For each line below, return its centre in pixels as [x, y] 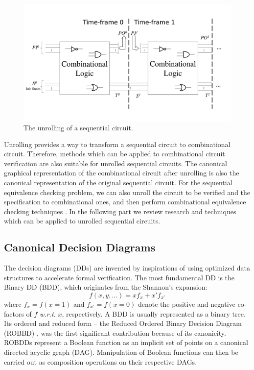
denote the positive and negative [186, 304]
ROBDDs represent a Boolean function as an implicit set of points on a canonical [126, 342]
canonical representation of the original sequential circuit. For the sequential [118, 183]
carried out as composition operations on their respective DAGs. [101, 361]
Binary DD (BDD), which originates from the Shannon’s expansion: [106, 287]
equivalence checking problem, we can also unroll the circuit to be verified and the [127, 192]
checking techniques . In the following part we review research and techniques [120, 211]
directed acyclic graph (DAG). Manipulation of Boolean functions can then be [121, 352]
